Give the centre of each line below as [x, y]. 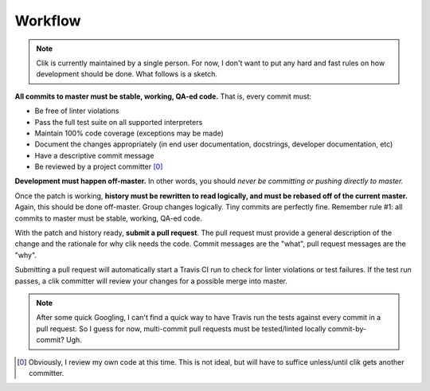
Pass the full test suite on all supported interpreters [119, 122]
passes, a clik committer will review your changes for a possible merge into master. [151, 281]
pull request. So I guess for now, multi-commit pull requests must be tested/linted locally [181, 328]
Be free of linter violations [77, 111]
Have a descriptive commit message [94, 155]
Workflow [48, 21]
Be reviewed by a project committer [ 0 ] [99, 166]
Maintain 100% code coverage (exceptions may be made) [129, 133]
